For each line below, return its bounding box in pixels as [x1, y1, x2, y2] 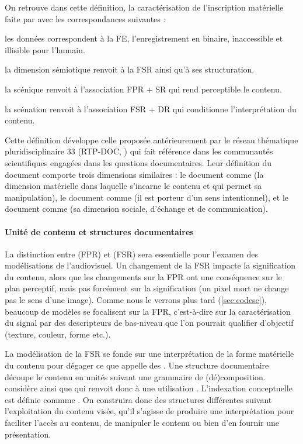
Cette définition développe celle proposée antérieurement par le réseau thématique [5, 133, 298, 146]
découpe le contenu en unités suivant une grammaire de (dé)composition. [5, 370, 266, 383]
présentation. [5, 428, 51, 440]
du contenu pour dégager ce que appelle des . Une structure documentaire [5, 359, 269, 371]
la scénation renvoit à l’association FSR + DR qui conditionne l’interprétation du [5, 102, 297, 115]
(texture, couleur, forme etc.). [5, 328, 111, 340]
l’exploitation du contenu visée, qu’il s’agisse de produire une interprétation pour [5, 405, 294, 417]
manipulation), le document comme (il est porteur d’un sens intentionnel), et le [5, 191, 289, 203]
